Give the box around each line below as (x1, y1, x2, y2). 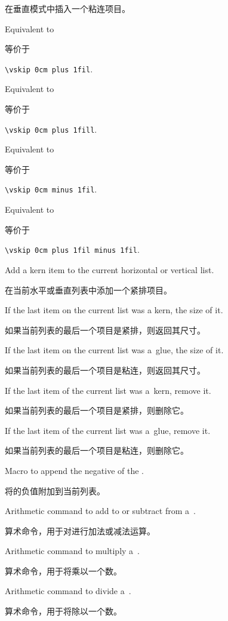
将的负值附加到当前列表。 (5, 484, 105, 497)
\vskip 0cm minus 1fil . (5, 183, 97, 195)
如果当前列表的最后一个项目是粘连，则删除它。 (5, 444, 189, 457)
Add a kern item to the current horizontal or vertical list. (5, 263, 214, 276)
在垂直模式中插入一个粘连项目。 (5, 2, 130, 14)
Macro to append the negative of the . (5, 464, 144, 476)
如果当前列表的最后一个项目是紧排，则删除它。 (5, 404, 189, 417)
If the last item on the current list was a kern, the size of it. (5, 304, 223, 316)
